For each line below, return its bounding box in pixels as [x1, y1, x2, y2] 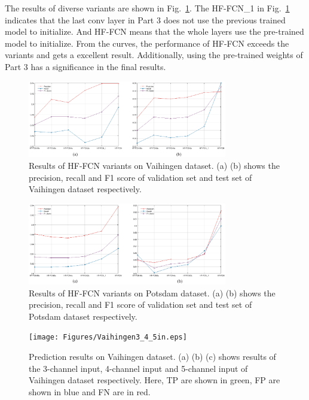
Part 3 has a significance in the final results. [5, 60, 166, 72]
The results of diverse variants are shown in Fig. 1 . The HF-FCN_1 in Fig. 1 [5, 2, 290, 14]
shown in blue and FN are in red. [29, 385, 151, 398]
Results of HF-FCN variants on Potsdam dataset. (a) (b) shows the [29, 286, 276, 299]
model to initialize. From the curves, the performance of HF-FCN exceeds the [5, 37, 289, 49]
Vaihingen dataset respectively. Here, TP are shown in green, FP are [29, 374, 280, 386]
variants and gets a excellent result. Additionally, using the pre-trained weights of [5, 49, 303, 61]
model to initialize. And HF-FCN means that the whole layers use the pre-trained [5, 25, 304, 38]
